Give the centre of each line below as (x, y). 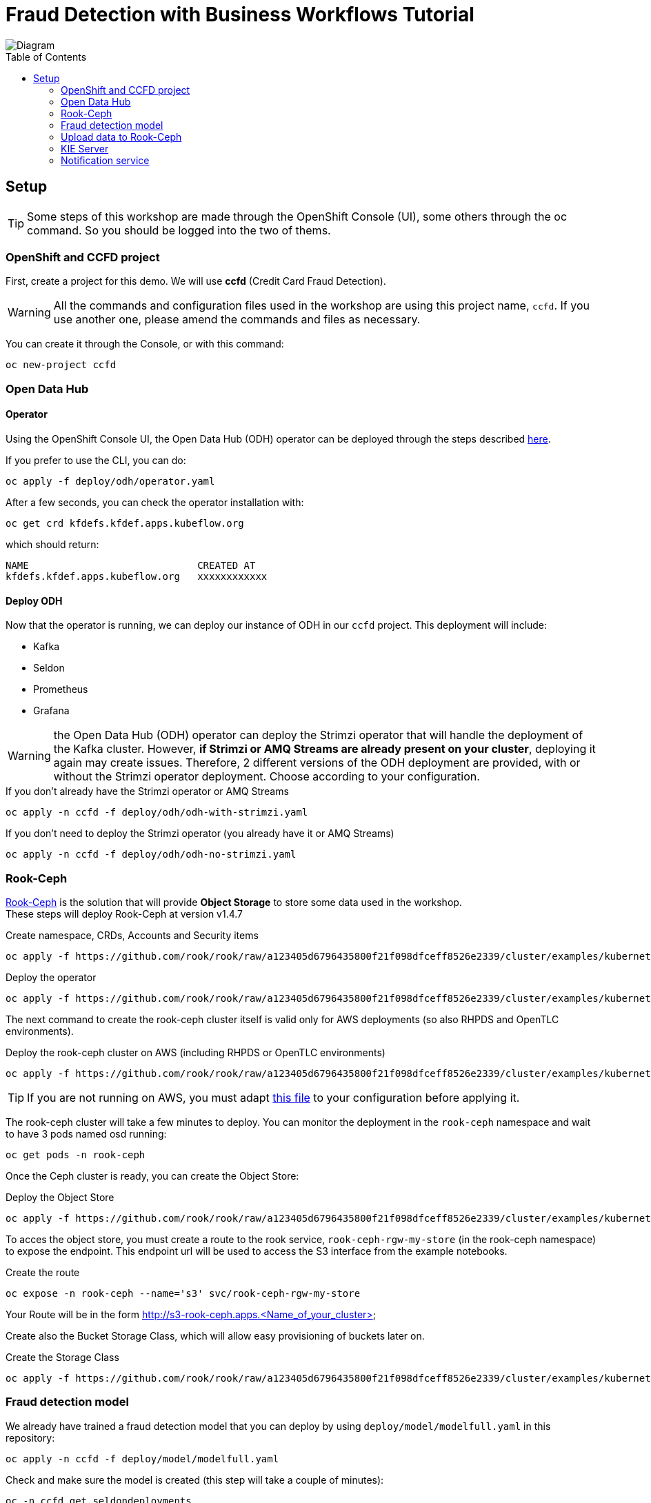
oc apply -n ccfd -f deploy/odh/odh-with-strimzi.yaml (157, 813)
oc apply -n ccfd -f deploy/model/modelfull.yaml (142, 1459)
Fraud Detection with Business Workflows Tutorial (240, 14)
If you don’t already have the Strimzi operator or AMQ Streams (147, 791)
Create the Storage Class (62, 1357)
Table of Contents (46, 57)
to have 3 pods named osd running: (86, 1133)
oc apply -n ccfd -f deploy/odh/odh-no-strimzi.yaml (151, 855)
